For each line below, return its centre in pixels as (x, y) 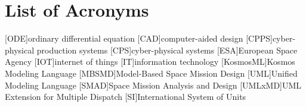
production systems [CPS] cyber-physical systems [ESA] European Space (167, 50)
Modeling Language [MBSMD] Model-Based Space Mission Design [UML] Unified (151, 73)
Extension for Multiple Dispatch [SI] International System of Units (126, 97)
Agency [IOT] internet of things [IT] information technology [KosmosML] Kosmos (150, 62)
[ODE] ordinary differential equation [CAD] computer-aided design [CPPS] (139, 38)
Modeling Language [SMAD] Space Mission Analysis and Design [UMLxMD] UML (153, 85)
